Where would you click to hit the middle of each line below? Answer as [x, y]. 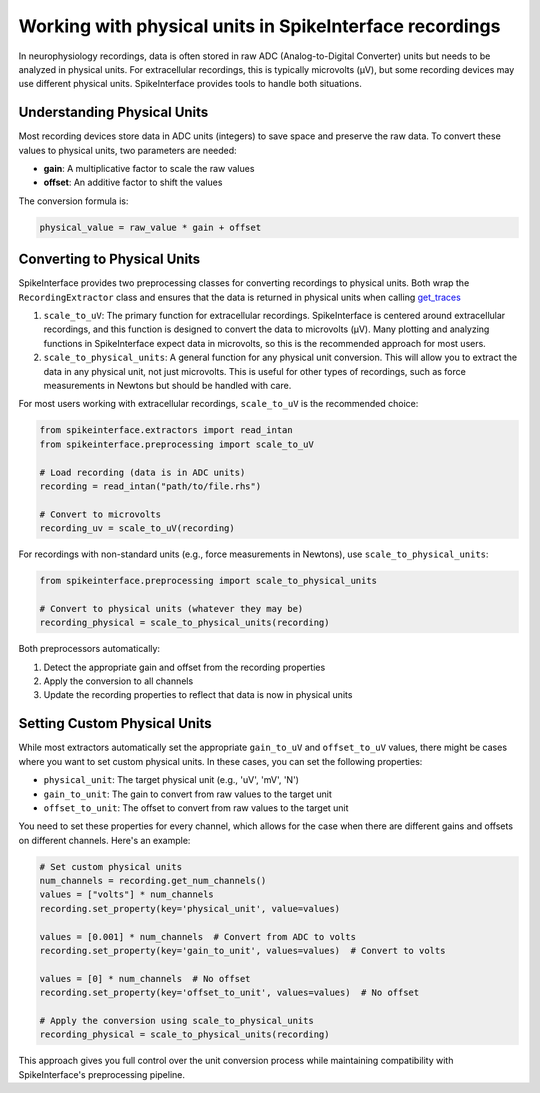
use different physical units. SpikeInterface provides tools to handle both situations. [190, 84]
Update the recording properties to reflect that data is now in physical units [198, 695]
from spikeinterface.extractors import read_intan [166, 430]
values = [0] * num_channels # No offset [145, 978]
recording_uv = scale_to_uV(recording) [137, 528]
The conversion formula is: [73, 201]
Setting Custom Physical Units [115, 723]
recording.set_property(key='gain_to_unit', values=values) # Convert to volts [242, 950]
